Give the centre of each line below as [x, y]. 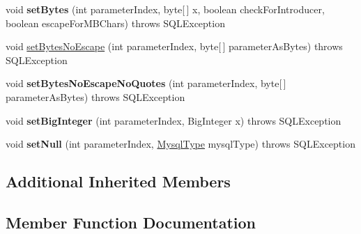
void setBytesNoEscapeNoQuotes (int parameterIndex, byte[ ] [146, 83]
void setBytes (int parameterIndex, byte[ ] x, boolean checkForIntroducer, [165, 9]
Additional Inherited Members [118, 181]
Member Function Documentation [131, 222]
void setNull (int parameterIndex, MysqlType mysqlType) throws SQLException [180, 144]
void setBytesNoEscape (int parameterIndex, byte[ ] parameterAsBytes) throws [174, 46]
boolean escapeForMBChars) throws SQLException [115, 23]
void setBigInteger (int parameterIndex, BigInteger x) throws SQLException [174, 120]
